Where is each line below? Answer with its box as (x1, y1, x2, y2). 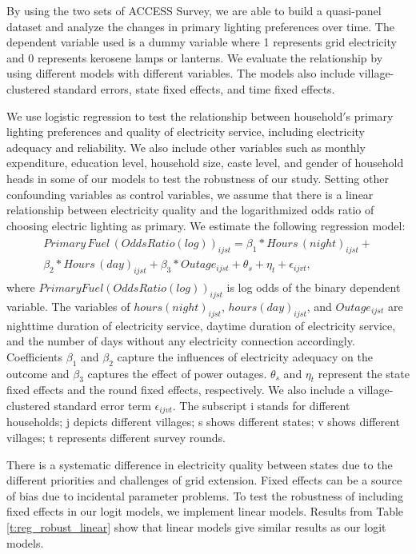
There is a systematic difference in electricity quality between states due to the (6, 456, 393, 472)
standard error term (54, 397, 151, 413)
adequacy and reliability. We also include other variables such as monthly (6, 138, 366, 155)
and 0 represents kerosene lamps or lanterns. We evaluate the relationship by (6, 49, 383, 66)
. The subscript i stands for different (172, 397, 350, 413)
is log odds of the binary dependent (226, 279, 401, 295)
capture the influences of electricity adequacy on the (117, 348, 373, 365)
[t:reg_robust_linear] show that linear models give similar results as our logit (6, 518, 386, 535)
